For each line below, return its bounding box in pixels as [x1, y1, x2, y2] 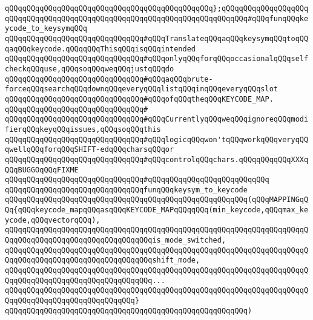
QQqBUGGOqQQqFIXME [5, 165, 79, 174]
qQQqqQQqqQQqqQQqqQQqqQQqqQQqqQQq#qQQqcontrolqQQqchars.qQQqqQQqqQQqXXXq [5, 155, 309, 164]
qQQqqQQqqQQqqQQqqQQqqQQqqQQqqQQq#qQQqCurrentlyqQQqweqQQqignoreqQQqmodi [5, 115, 309, 124]
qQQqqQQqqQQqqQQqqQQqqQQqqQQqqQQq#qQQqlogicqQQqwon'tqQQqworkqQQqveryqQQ [5, 135, 309, 144]
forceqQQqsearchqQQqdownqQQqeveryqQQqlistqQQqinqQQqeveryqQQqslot [5, 85, 278, 94]
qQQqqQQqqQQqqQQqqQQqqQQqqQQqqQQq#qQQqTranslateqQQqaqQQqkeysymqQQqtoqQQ [5, 34, 309, 43]
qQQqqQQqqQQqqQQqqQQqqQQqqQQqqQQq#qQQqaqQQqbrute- [5, 74, 213, 83]
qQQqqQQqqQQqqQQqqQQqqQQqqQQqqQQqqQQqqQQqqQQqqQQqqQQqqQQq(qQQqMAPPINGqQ [5, 195, 309, 204]
